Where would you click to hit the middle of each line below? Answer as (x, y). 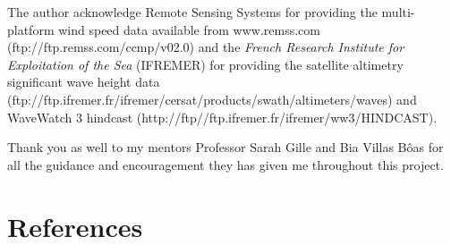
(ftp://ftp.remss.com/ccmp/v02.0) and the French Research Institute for (206, 47)
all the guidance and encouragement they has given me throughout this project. (225, 164)
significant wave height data (84, 82)
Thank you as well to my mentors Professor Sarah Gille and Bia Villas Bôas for (225, 147)
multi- (398, 12)
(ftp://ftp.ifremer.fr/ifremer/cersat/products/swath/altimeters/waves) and (212, 99)
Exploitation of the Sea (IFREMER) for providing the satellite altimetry (205, 64)
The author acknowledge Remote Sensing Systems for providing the (192, 12)
